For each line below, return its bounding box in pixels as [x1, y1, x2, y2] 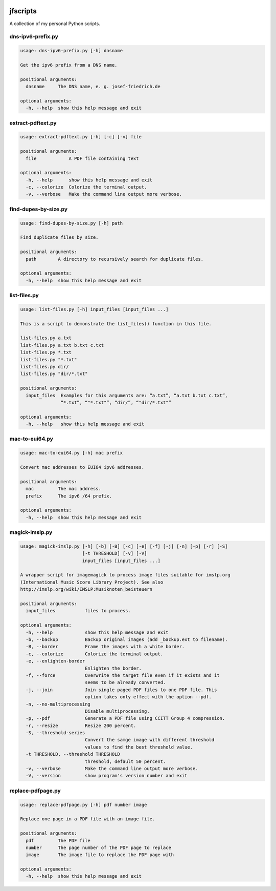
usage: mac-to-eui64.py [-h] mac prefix [20, 450, 123, 456]
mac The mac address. [26, 486, 102, 492]
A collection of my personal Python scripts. [9, 20, 101, 27]
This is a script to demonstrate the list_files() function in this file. [20, 321, 212, 326]
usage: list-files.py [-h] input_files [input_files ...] [20, 306, 169, 312]
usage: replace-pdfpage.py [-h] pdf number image [20, 802, 147, 807]
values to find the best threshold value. [84, 744, 193, 750]
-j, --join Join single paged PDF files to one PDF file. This [26, 687, 217, 693]
